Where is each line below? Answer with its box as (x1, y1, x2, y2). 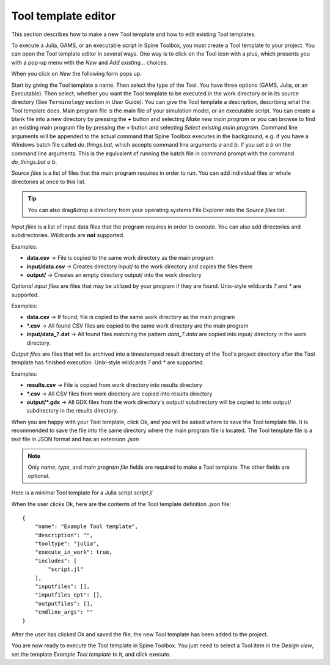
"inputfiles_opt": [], (34, 592, 103, 598)
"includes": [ (34, 557, 78, 564)
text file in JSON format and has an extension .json (11, 435, 139, 443)
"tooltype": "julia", (34, 540, 100, 547)
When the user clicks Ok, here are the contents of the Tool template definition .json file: (11, 500, 232, 507)
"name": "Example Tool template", (34, 523, 139, 530)
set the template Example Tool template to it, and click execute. (11, 650, 171, 658)
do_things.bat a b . (11, 158, 57, 166)
